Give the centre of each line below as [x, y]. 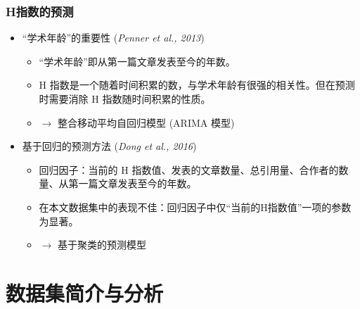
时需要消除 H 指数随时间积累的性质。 [125, 99]
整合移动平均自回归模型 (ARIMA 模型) [146, 122]
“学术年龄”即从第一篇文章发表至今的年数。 [137, 61]
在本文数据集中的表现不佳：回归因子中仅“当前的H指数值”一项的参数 [195, 207]
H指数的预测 [40, 11]
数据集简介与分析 [85, 292]
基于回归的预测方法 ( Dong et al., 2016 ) [109, 146]
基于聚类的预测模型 [102, 245]
